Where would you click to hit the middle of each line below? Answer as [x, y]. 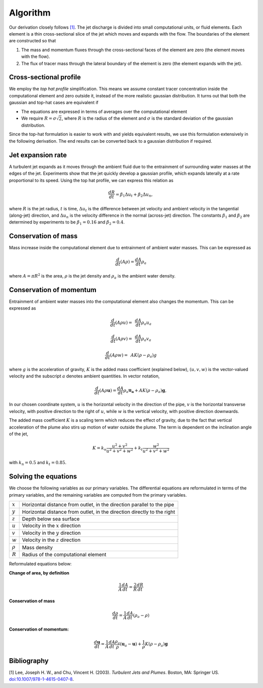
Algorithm [30, 13]
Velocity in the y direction [51, 533]
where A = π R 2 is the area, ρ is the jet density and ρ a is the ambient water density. [92, 276]
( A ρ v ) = [124, 339]
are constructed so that [32, 41]
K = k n [99, 449]
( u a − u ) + [131, 644]
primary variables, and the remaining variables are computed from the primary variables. [98, 495]
